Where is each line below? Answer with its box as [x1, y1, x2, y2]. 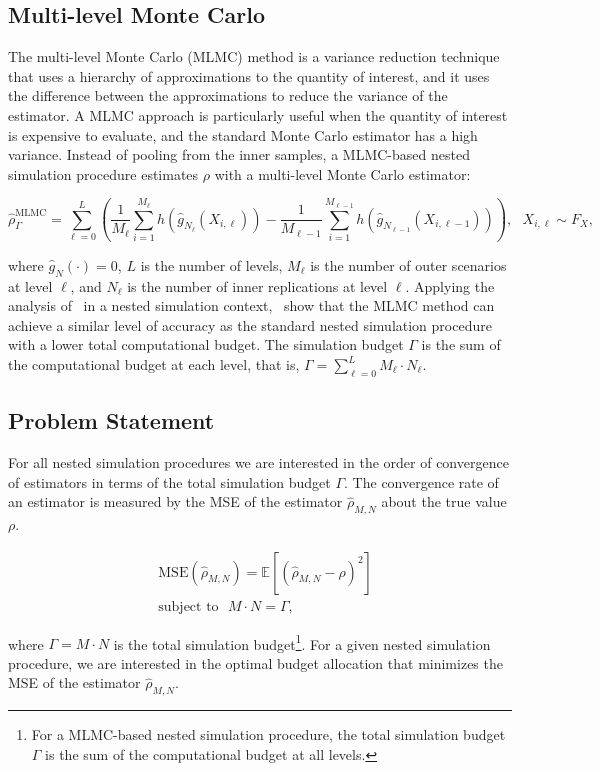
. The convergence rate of [344, 471, 499, 492]
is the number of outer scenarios [310, 254, 507, 275]
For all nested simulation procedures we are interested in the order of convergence [8, 452, 509, 472]
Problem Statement [8, 405, 215, 436]
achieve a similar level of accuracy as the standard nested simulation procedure [8, 314, 492, 335]
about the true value [381, 491, 507, 512]
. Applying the [405, 275, 495, 296]
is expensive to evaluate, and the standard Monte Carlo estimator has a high [8, 124, 478, 145]
